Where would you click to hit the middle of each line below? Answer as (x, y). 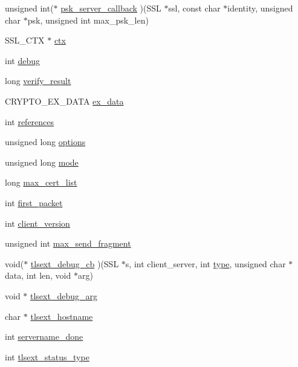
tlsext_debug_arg (64, 295)
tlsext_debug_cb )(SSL (75, 263)
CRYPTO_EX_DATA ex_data (64, 101)
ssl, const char (194, 8)
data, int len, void (38, 275)
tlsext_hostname (62, 316)
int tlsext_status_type (47, 356)
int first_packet (34, 202)
